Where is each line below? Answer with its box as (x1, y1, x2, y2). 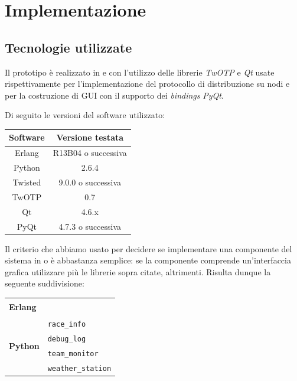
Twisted (12, 175, 41, 188)
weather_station (47, 364, 112, 373)
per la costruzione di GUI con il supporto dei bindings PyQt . (5, 89, 224, 101)
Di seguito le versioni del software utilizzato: (5, 109, 165, 121)
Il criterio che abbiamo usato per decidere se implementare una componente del (5, 242, 292, 255)
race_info (47, 320, 86, 329)
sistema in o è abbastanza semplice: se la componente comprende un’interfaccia (5, 254, 291, 266)
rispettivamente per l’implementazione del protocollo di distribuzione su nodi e (5, 77, 290, 90)
